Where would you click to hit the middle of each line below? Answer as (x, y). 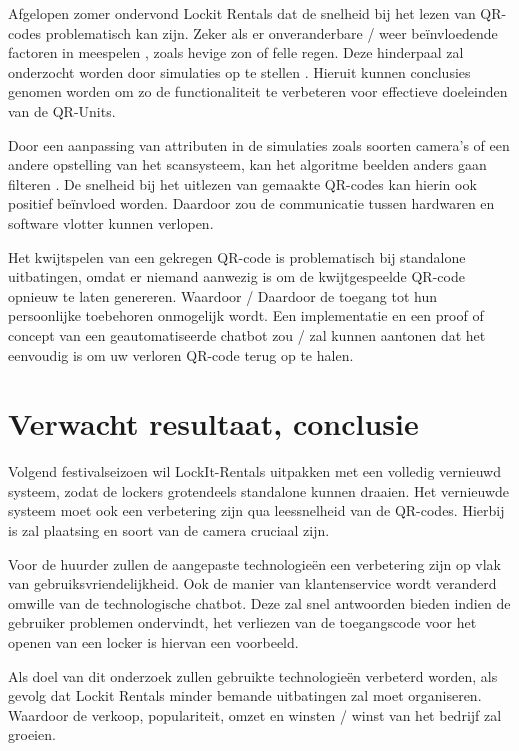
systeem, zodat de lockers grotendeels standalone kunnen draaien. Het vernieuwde (259, 490)
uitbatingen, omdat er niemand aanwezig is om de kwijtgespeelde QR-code (236, 276)
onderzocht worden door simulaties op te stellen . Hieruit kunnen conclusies (239, 71)
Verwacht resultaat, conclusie (213, 423)
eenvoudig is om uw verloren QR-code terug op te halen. (181, 354)
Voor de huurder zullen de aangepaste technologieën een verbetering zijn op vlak (255, 563)
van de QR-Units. (62, 110)
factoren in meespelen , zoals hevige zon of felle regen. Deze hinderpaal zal (236, 52)
